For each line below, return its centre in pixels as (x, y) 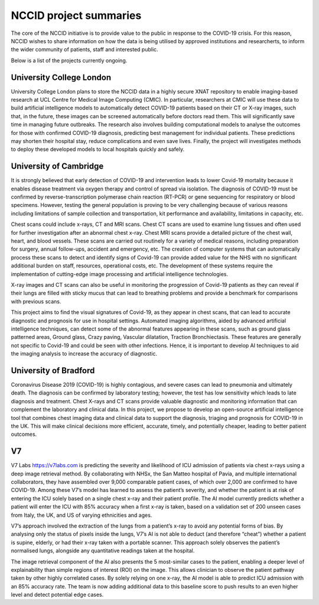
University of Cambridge (57, 166)
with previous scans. (36, 301)
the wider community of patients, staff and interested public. (85, 50)
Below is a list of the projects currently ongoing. (69, 60)
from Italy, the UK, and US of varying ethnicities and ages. (82, 515)
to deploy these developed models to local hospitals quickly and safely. (98, 149)
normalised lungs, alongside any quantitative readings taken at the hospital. (103, 551)
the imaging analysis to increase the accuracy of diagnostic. (84, 354)
